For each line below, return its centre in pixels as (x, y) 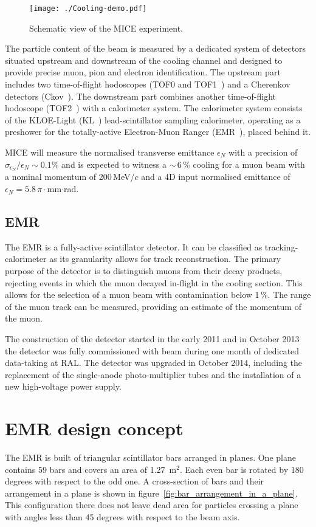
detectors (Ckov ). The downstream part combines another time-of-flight (141, 96)
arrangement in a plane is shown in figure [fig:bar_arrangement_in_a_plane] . (151, 493)
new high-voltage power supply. (63, 386)
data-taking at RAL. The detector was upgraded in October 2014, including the (154, 363)
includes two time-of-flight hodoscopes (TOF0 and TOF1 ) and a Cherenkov (148, 84)
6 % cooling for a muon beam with (241, 164)
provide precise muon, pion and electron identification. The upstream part (143, 72)
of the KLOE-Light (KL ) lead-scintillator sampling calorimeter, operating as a (153, 119)
